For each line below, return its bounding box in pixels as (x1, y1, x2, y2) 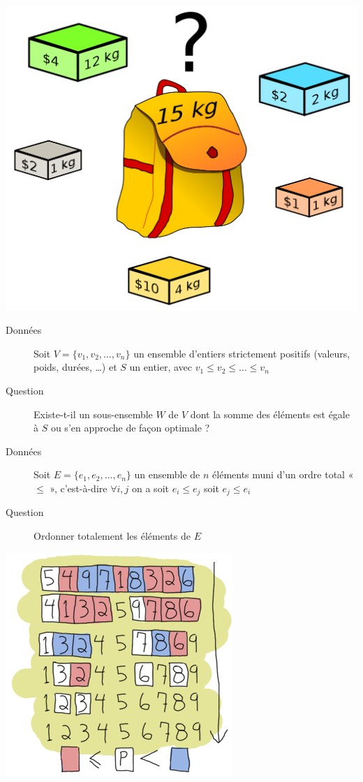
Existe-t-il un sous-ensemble (34, 406, 153, 421)
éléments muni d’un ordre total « (212, 467, 354, 482)
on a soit (132, 480, 169, 495)
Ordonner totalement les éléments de (34, 528, 191, 543)
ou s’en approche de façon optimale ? (50, 420, 210, 435)
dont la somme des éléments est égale (190, 406, 350, 421)
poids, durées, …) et (34, 360, 117, 374)
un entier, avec (129, 360, 193, 374)
